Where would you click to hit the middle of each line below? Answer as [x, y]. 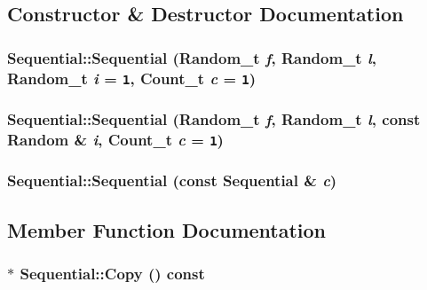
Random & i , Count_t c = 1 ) [115, 139]
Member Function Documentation [167, 229]
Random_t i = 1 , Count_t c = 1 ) [131, 78]
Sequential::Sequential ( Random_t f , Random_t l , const [214, 119]
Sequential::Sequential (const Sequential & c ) [172, 180]
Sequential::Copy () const [112, 273]
